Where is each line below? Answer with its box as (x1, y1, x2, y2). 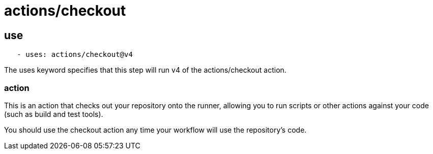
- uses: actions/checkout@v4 (17, 50, 133, 59)
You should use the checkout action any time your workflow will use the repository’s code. (4, 125, 307, 134)
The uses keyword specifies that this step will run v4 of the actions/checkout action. (4, 66, 286, 75)
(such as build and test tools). (4, 109, 103, 118)
